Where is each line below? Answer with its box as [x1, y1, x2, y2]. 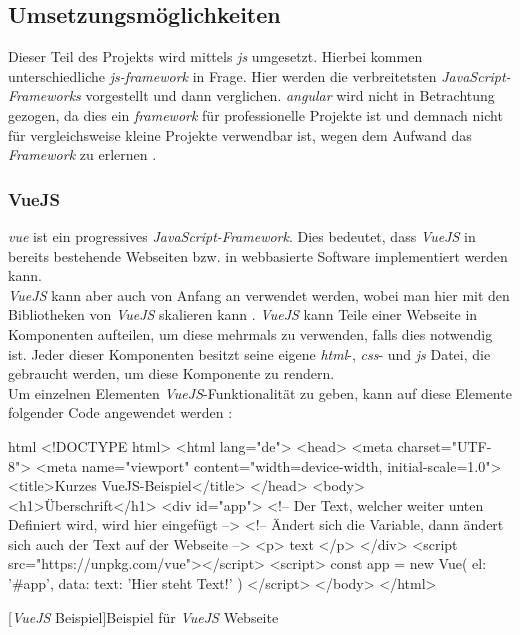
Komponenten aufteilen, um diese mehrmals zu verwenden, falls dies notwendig [8, 323, 493, 344]
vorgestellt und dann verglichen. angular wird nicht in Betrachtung [85, 85, 495, 106]
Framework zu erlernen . [8, 144, 157, 165]
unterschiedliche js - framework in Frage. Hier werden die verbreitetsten [8, 65, 437, 86]
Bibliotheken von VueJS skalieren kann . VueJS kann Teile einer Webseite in [8, 304, 478, 325]
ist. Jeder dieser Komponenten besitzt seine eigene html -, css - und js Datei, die [8, 343, 491, 364]
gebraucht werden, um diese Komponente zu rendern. [8, 363, 335, 384]
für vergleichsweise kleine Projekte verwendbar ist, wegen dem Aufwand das [8, 124, 472, 145]
